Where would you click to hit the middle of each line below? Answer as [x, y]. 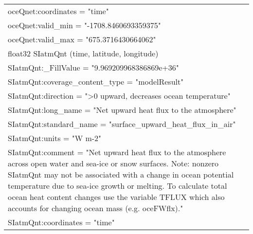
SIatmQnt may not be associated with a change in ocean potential [121, 174]
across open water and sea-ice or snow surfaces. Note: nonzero [113, 163]
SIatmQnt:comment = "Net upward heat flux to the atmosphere [117, 152]
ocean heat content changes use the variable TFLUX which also [116, 197]
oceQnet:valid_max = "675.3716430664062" [82, 39]
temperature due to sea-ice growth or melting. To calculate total [117, 186]
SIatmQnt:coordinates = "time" [61, 222]
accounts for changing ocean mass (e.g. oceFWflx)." [96, 208]
